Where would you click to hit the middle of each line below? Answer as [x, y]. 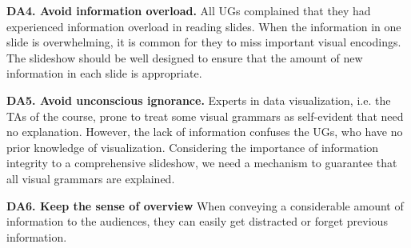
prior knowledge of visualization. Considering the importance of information [193, 147]
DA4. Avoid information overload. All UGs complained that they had [189, 10]
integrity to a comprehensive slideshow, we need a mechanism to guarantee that [202, 163]
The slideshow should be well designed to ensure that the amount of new [185, 57]
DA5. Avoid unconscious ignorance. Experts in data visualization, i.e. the [199, 100]
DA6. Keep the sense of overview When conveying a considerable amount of [205, 205]
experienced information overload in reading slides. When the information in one [204, 26]
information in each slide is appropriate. [104, 73]
